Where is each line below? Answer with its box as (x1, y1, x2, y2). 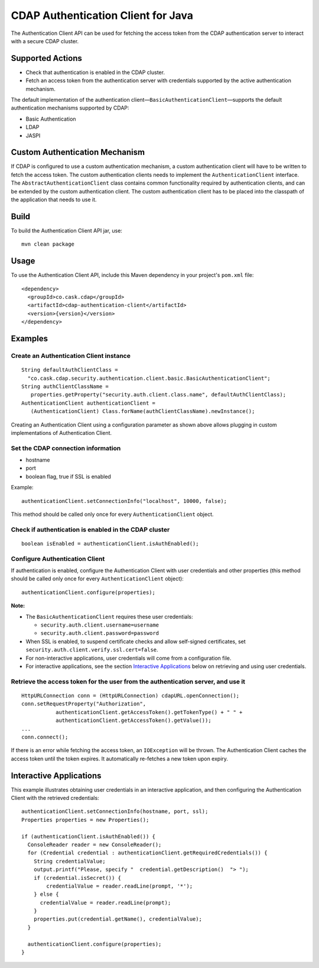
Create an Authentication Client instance (11, 351, 131, 360)
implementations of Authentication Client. (11, 429, 112, 436)
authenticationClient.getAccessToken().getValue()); (55, 717, 212, 724)
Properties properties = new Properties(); (21, 817, 149, 823)
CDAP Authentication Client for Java (11, 9, 194, 22)
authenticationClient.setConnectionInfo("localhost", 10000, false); (21, 498, 227, 504)
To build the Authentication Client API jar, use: (11, 227, 122, 234)
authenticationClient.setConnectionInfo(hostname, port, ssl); (21, 808, 209, 815)
